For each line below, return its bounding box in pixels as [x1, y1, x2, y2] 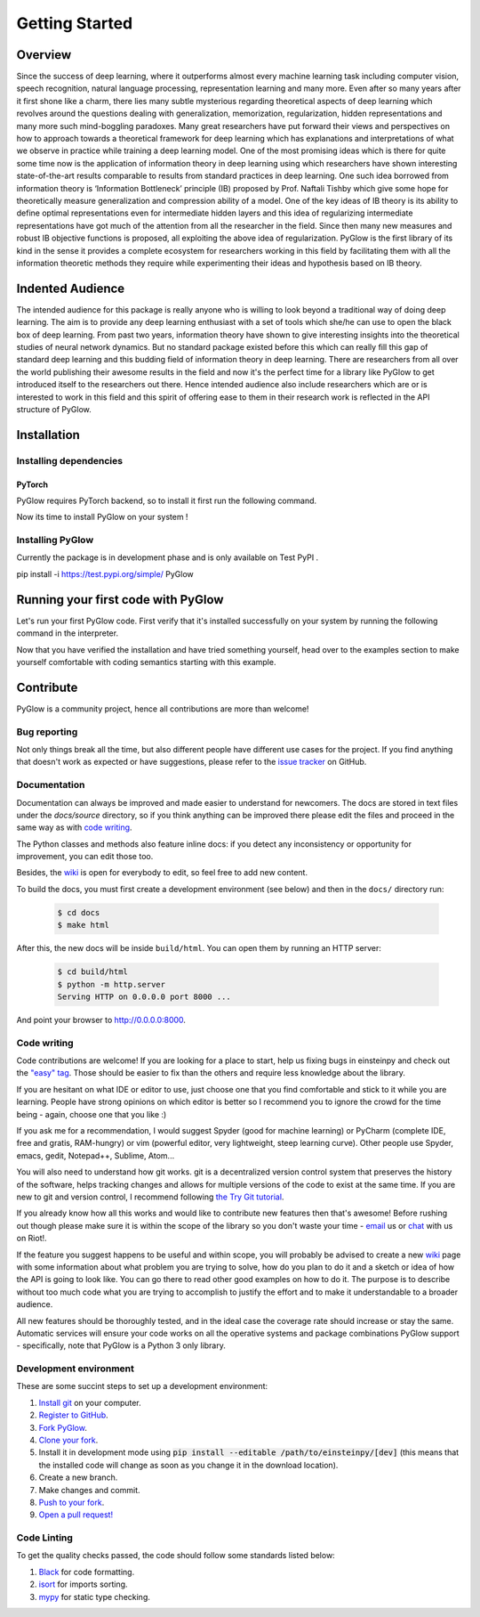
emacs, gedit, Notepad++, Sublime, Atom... [16, 1150, 175, 1161]
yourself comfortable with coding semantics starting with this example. [16, 656, 276, 667]
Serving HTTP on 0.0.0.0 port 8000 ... [57, 991, 231, 1002]
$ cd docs [57, 907, 100, 917]
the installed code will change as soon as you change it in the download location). [38, 1459, 339, 1470]
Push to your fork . [38, 1497, 105, 1507]
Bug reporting [16, 726, 78, 738]
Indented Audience [16, 280, 125, 296]
